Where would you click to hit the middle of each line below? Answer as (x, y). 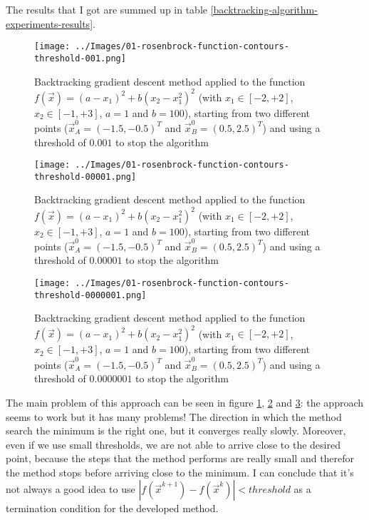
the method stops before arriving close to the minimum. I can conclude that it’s (180, 472)
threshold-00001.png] (85, 177)
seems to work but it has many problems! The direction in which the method (174, 416)
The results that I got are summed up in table (107, 9)
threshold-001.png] (80, 58)
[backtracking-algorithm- (264, 9)
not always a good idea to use (71, 489)
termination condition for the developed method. (112, 508)
